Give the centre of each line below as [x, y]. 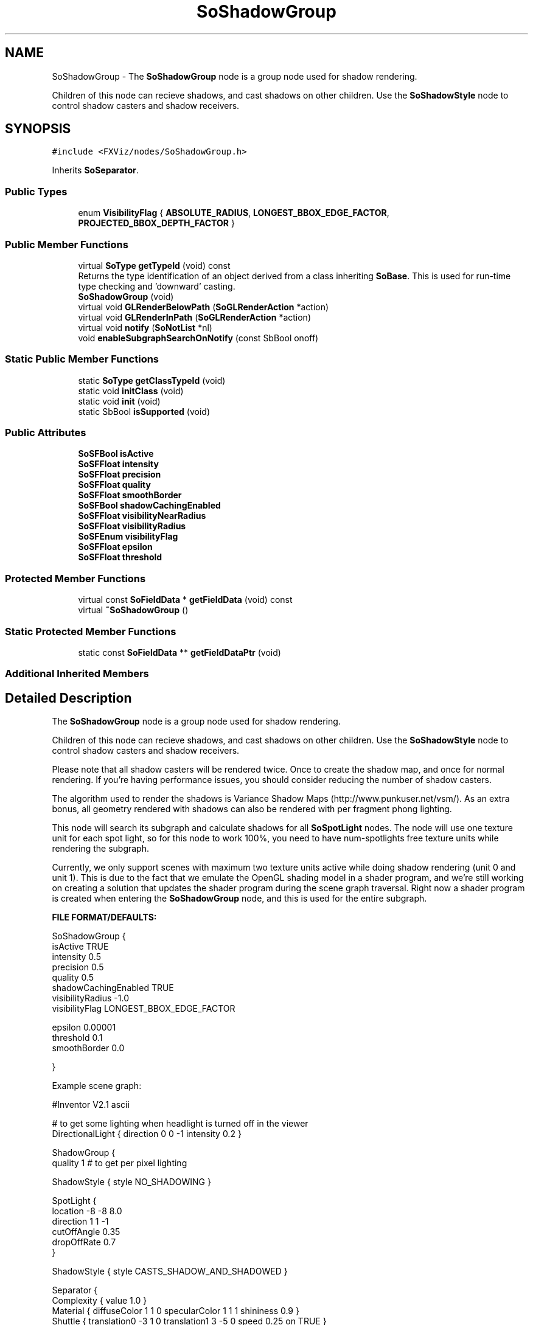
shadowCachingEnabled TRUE [113, 988]
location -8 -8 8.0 [87, 1211]
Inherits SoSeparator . [95, 170]
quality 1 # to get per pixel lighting [120, 1163]
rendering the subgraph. [100, 849]
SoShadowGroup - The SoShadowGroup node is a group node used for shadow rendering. [235, 76]
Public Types [36, 191]
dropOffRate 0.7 [84, 1242]
